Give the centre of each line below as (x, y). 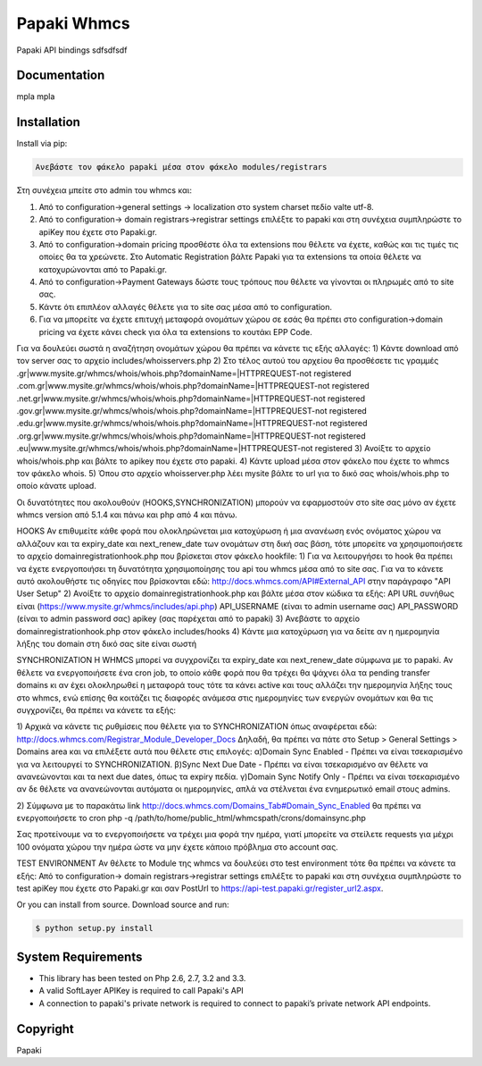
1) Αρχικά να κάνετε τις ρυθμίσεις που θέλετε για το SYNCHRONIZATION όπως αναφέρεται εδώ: (197, 726)
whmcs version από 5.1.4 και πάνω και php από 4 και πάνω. (127, 515)
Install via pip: (42, 144)
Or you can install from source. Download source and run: (123, 905)
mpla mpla (36, 97)
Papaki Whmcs (73, 23)
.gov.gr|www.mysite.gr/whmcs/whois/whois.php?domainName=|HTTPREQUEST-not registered (192, 410)
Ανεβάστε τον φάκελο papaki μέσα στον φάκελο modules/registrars (181, 167)
